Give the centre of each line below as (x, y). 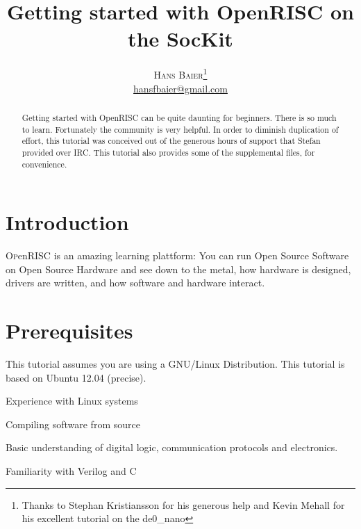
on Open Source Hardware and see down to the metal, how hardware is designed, (178, 269)
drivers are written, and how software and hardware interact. (135, 283)
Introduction (67, 222)
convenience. (44, 164)
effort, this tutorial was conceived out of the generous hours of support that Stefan (171, 141)
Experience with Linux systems (72, 401)
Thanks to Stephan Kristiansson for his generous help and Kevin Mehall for (183, 504)
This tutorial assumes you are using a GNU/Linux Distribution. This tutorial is (175, 364)
